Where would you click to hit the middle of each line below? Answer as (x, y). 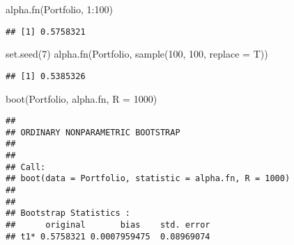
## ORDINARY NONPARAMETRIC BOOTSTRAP (93, 132)
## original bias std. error (108, 225)
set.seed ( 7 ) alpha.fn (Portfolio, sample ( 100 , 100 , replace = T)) (137, 54)
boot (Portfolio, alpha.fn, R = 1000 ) (82, 98)
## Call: (26, 167)
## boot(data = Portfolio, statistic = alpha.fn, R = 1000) (148, 179)
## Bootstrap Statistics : (68, 213)
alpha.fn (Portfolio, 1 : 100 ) (59, 9)
